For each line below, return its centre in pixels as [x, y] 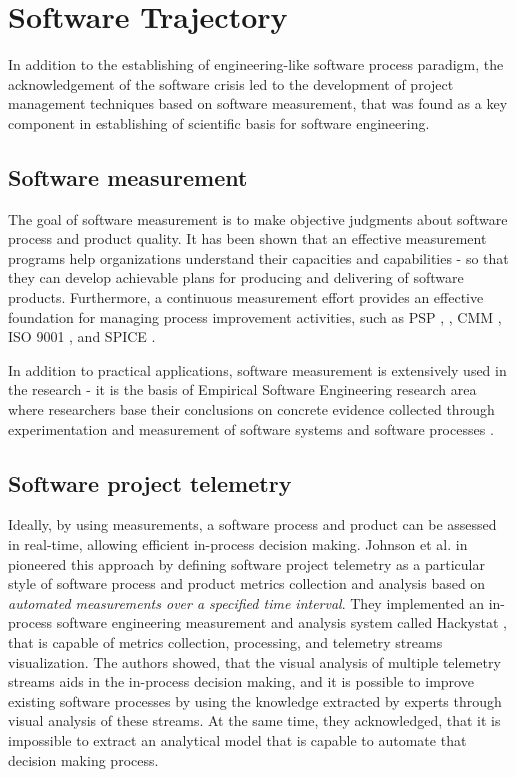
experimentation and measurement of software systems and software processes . [251, 428]
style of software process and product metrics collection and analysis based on [247, 583]
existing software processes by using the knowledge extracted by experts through [255, 700]
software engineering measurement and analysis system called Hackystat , [281, 622]
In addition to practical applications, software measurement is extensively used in [257, 369]
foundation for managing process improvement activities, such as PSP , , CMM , [255, 316]
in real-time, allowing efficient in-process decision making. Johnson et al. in [238, 544]
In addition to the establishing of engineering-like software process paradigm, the [256, 64]
